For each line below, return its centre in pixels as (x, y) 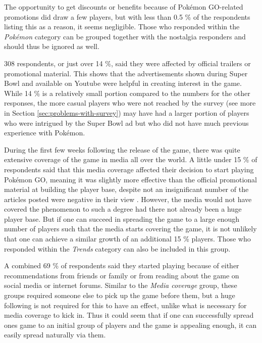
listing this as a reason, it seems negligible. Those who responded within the (122, 27)
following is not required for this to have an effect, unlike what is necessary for (125, 305)
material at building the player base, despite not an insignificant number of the (126, 189)
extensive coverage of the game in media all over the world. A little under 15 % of (131, 159)
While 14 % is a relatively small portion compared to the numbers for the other (127, 93)
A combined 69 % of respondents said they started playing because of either (122, 265)
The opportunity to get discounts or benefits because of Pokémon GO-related (124, 7)
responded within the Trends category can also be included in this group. (117, 248)
